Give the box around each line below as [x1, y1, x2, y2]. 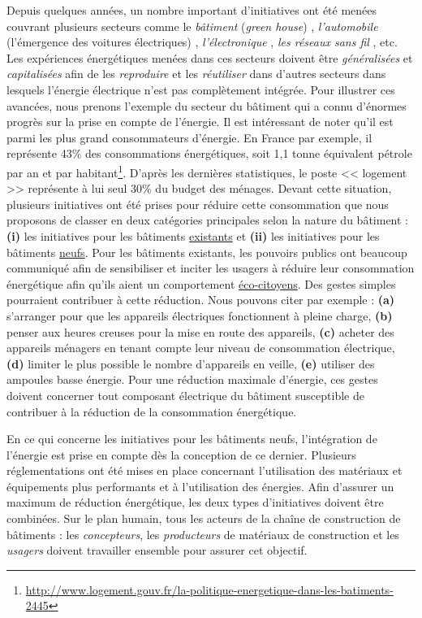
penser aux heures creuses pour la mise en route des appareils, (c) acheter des [6, 323, 394, 340]
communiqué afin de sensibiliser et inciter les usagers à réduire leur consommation [6, 259, 415, 276]
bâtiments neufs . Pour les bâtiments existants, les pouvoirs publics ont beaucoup [6, 243, 407, 260]
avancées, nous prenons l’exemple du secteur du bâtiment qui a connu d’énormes [6, 97, 407, 114]
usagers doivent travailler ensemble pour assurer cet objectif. [6, 542, 308, 559]
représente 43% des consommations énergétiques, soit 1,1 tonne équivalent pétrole [6, 145, 412, 162]
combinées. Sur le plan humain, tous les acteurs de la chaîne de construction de [6, 510, 401, 527]
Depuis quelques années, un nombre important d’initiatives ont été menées [6, 2, 377, 18]
